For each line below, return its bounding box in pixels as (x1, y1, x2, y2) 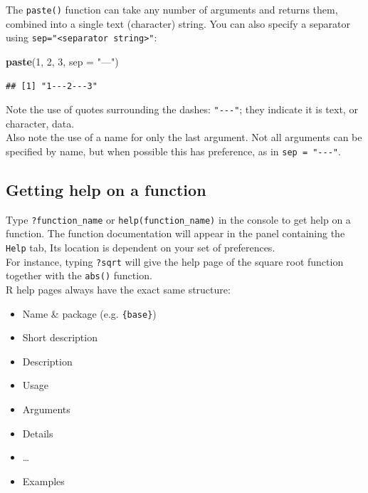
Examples (22, 473, 65, 488)
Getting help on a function (6, 178, 206, 200)
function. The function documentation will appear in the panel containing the (6, 226, 345, 241)
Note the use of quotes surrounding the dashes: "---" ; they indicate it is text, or (6, 102, 358, 117)
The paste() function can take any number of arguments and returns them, (6, 2, 338, 16)
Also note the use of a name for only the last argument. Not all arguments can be (6, 130, 362, 145)
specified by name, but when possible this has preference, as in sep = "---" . (6, 143, 341, 158)
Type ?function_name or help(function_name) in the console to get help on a (6, 212, 351, 227)
